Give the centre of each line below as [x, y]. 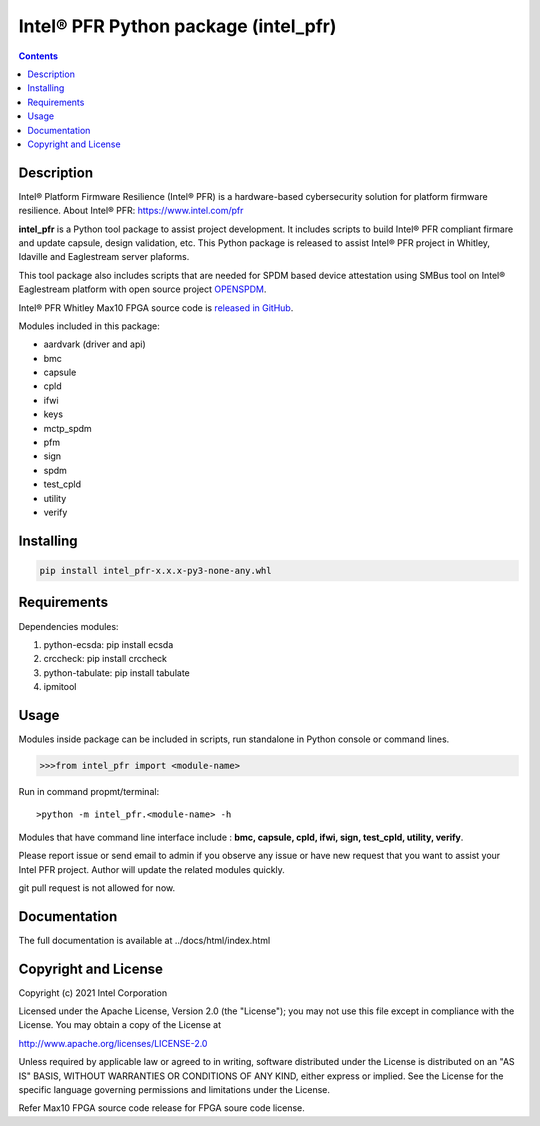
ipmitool [60, 687]
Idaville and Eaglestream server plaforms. [104, 257]
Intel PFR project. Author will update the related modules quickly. [151, 869]
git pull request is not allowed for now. [96, 887]
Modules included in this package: [89, 326]
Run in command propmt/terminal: [89, 791]
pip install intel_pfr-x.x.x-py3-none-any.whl [155, 570]
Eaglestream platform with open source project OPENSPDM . [142, 289]
